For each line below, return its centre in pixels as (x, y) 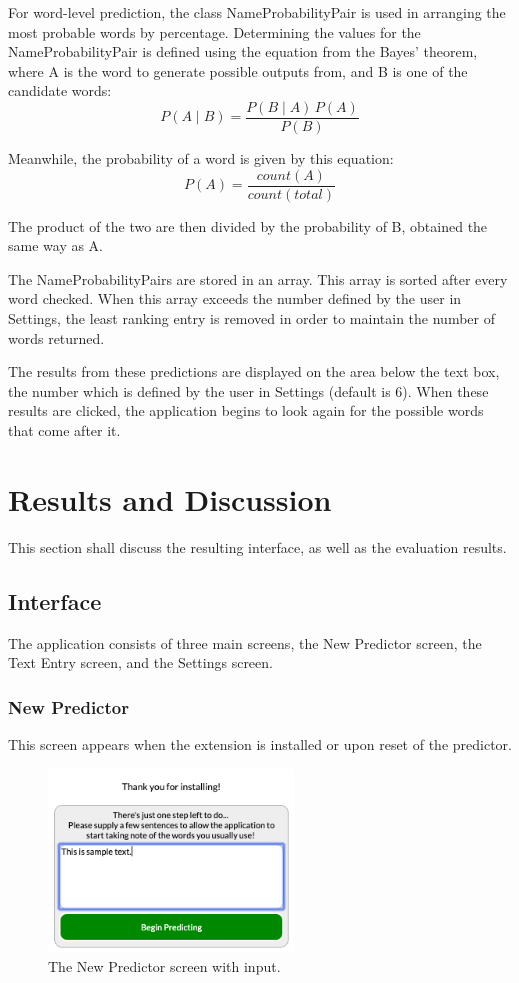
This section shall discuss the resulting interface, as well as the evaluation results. (257, 546)
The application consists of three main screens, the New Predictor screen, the (245, 642)
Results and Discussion (170, 498)
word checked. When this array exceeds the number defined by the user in (235, 298)
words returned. (56, 337)
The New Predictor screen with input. (164, 966)
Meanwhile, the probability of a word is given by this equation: (201, 158)
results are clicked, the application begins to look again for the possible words (246, 410)
